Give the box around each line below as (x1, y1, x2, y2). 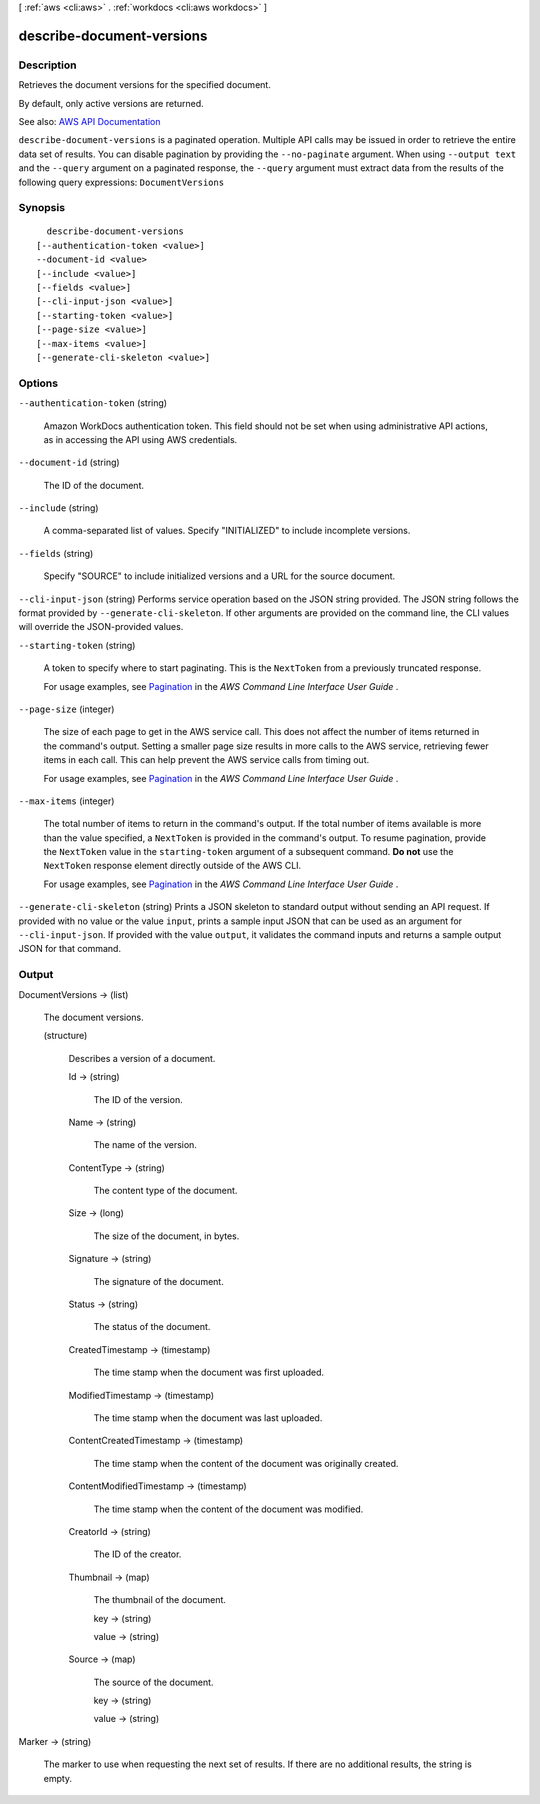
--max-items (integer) (18, 795, 115, 807)
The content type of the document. (93, 1185, 238, 1197)
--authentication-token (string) (18, 397, 168, 409)
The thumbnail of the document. (93, 1594, 227, 1606)
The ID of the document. (43, 479, 145, 491)
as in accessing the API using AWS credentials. (43, 433, 238, 445)
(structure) (43, 1030, 88, 1042)
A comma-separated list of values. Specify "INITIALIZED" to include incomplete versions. (43, 525, 411, 537)
